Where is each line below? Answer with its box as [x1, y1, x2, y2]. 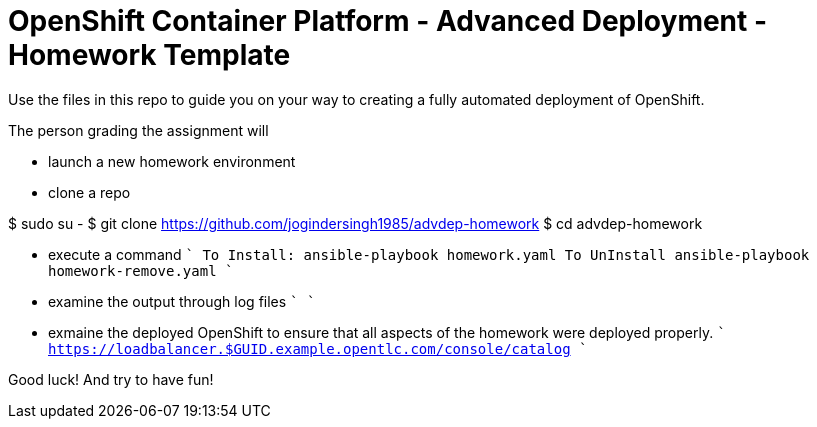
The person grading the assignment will [8, 121, 269, 139]
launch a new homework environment [48, 152, 296, 170]
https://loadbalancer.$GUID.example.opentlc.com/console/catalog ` [48, 340, 588, 357]
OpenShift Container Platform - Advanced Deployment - [8, 4, 768, 38]
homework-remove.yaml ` [48, 262, 234, 279]
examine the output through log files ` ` [48, 292, 316, 310]
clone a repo [48, 183, 131, 201]
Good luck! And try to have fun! [8, 370, 214, 388]
